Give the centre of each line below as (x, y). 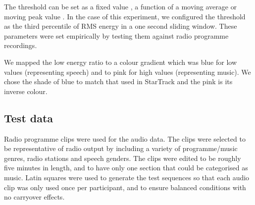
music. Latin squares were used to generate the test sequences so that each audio (127, 177)
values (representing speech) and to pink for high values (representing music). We (127, 72)
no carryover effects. (34, 197)
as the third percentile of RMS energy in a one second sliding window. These (121, 26)
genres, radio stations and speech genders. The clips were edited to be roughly (123, 158)
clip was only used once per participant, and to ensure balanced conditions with (125, 187)
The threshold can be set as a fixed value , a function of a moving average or (121, 6)
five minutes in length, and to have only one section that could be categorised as (126, 168)
